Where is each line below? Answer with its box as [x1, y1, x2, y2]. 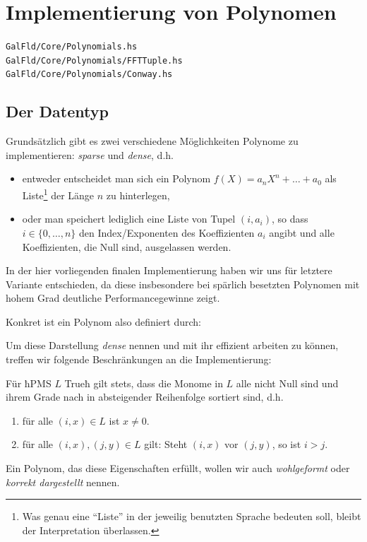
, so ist [272, 437, 301, 452]
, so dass [272, 211, 308, 226]
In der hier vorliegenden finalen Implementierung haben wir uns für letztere [6, 263, 332, 278]
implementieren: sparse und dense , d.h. [6, 147, 174, 162]
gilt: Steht [144, 437, 188, 452]
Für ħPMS [6, 375, 52, 390]
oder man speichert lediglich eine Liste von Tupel [22, 211, 236, 226]
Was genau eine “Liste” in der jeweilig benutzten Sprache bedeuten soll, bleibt [22, 509, 361, 524]
